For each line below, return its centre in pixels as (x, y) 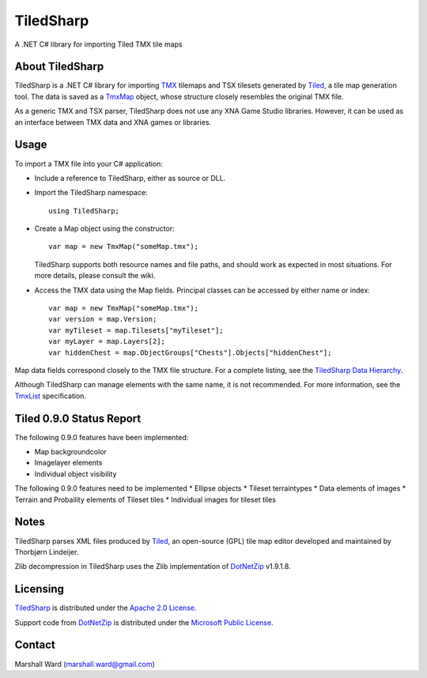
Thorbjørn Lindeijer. (47, 552)
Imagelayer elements (68, 463)
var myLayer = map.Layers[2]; (107, 341)
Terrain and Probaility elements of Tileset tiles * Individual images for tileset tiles (145, 499)
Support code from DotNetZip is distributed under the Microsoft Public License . (144, 622)
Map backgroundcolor (70, 452)
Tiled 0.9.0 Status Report (78, 418)
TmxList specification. (51, 396)
